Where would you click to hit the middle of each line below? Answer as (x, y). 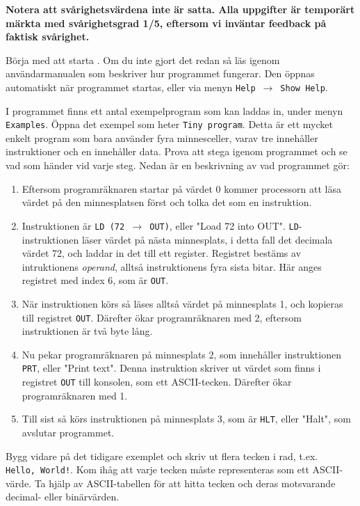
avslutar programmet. (68, 432)
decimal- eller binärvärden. (63, 497)
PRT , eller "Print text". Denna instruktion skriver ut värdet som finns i (171, 368)
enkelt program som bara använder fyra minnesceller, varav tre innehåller (162, 137)
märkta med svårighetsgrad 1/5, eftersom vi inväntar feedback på (166, 23)
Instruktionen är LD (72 (73, 225)
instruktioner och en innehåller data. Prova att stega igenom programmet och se (177, 151)
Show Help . (304, 87)
